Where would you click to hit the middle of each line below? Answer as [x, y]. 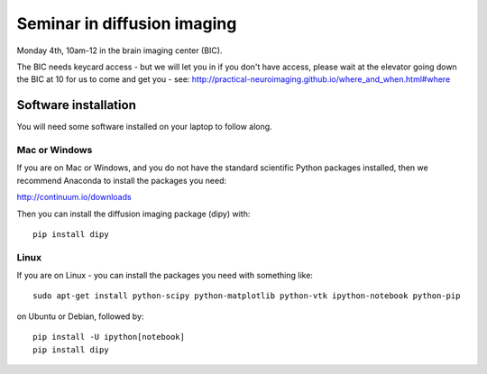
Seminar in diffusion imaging [127, 23]
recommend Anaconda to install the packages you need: [122, 180]
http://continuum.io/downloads [74, 197]
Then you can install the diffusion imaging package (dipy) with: [133, 214]
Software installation [77, 105]
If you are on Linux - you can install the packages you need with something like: [165, 276]
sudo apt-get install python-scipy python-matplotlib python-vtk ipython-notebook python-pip [247, 296]
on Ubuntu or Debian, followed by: [80, 316]
